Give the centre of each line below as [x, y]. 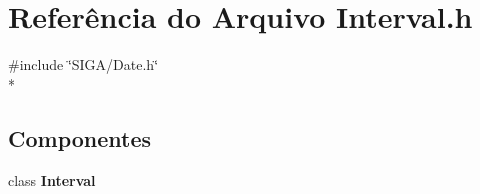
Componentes [80, 137]
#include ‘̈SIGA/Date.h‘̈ [83, 64]
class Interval [52, 179]
